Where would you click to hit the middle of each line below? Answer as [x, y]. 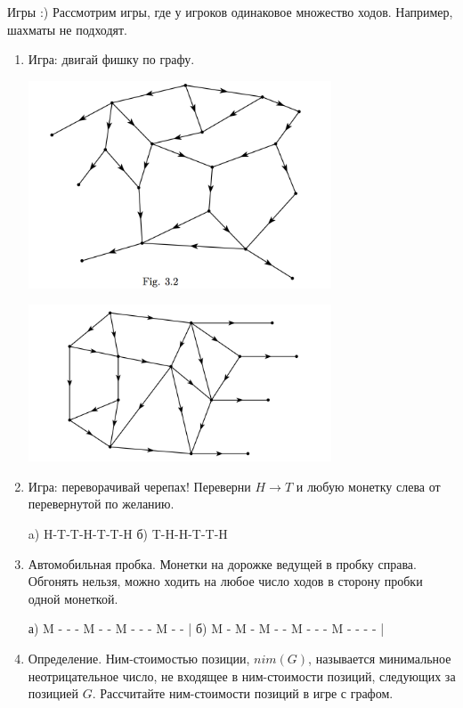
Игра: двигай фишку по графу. [111, 59]
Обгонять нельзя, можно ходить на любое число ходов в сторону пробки [225, 581]
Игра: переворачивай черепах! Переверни [139, 486]
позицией [53, 693]
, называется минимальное [380, 658]
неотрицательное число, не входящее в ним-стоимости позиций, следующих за [242, 675]
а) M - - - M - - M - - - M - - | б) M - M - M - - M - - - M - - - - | [206, 628]
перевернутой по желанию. [101, 504]
